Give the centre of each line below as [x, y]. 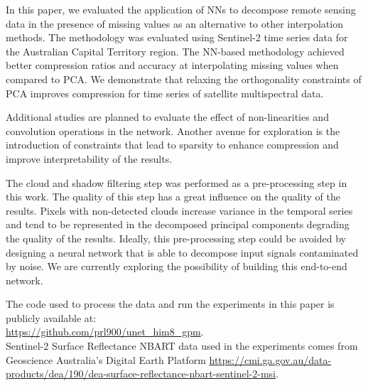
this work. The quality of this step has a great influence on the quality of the [173, 197]
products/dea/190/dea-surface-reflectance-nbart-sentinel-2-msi [141, 374]
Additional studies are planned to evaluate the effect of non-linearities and [167, 117]
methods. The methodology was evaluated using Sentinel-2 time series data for [177, 37]
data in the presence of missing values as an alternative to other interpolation [174, 23]
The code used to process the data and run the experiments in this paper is [170, 304]
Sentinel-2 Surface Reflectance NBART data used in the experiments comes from [182, 346]
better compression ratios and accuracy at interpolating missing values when [172, 65]
